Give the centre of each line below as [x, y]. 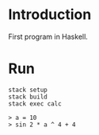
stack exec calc [35, 104]
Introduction [50, 15]
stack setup [28, 90]
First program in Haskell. [48, 37]
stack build [28, 97]
